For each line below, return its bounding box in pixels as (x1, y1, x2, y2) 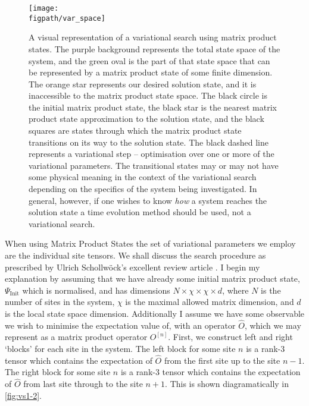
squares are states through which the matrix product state (29, 124, 242, 137)
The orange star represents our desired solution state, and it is (29, 77, 257, 90)
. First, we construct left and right (168, 331, 293, 343)
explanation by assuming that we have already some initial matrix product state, (5, 272, 300, 285)
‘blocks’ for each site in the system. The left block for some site (5, 342, 236, 354)
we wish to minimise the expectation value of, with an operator (5, 319, 236, 331)
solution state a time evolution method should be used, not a (29, 206, 251, 218)
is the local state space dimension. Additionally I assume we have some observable (5, 307, 305, 319)
